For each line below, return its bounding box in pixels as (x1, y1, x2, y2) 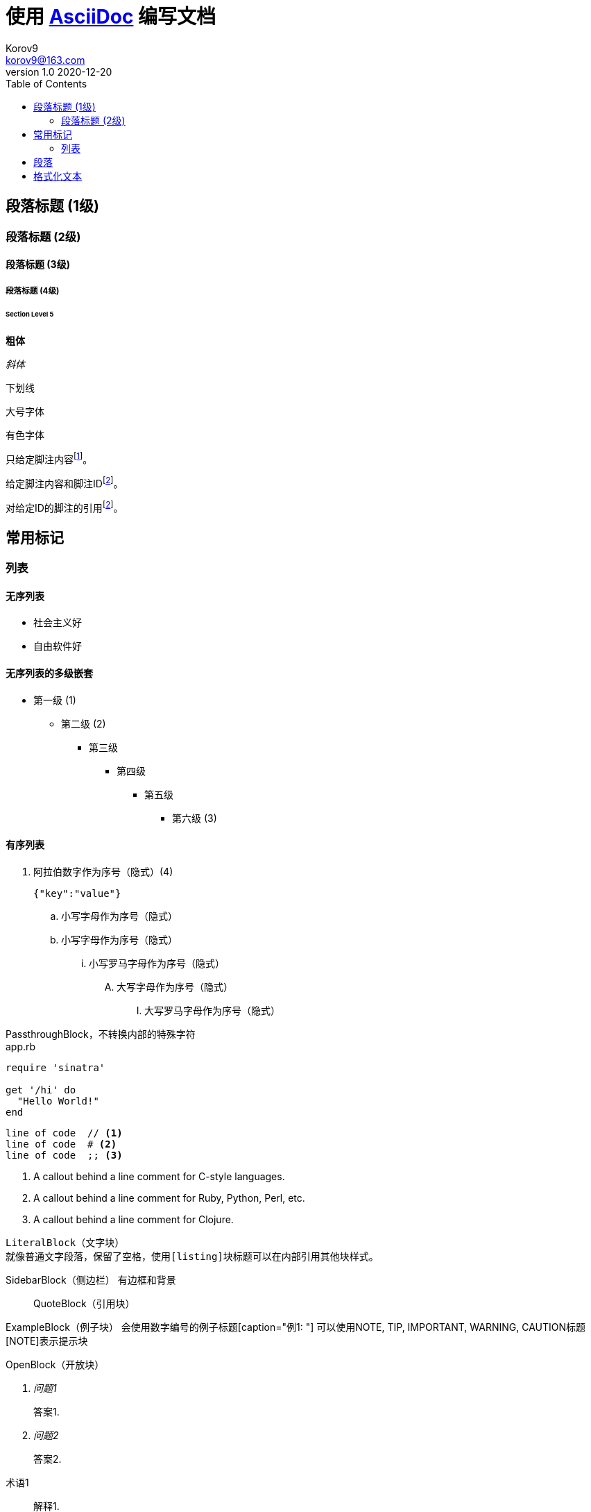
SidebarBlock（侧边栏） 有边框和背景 (6, 1273, 176, 1286)
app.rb (6, 1040, 36, 1052)
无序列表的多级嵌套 (6, 666, 93, 679)
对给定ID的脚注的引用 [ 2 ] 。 (6, 499, 123, 514)
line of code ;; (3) (6, 1149, 123, 1161)
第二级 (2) (61, 717, 106, 730)
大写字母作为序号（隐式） (117, 980, 233, 993)
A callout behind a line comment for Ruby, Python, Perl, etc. (33, 1191, 305, 1204)
